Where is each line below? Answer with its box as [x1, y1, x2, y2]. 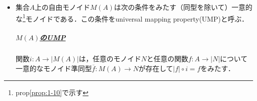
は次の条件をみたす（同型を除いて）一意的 [114, 2, 253, 12]
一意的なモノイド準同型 [15, 63, 92, 73]
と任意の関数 [146, 53, 188, 64]
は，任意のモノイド [79, 53, 141, 64]
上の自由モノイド [35, 2, 90, 12]
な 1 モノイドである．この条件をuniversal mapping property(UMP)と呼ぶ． [15, 12, 249, 24]
